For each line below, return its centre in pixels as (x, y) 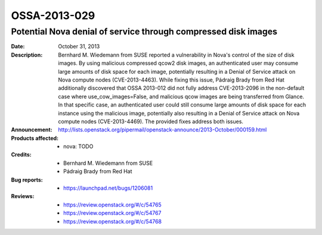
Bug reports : (27, 180)
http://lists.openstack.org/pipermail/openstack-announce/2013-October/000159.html (162, 130)
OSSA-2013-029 (53, 15)
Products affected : (35, 138)
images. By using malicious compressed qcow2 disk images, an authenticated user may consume (178, 63)
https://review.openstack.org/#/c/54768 (113, 221)
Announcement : (32, 130)
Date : (18, 46)
